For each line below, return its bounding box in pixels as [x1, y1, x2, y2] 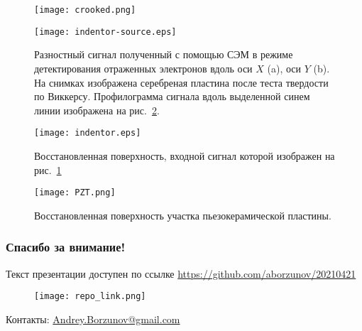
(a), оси [267, 60, 302, 75]
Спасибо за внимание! [6, 238, 126, 256]
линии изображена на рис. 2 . [34, 102, 160, 117]
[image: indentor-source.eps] [34, 26, 177, 37]
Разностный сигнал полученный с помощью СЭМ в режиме [34, 47, 293, 62]
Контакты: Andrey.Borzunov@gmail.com [6, 311, 180, 326]
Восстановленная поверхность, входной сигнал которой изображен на [34, 148, 335, 163]
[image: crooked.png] [34, 5, 136, 15]
